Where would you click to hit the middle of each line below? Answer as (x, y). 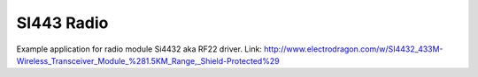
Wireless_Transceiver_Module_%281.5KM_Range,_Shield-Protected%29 (148, 60)
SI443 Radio (62, 23)
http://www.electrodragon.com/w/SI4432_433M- (354, 49)
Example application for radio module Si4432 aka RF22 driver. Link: (139, 49)
